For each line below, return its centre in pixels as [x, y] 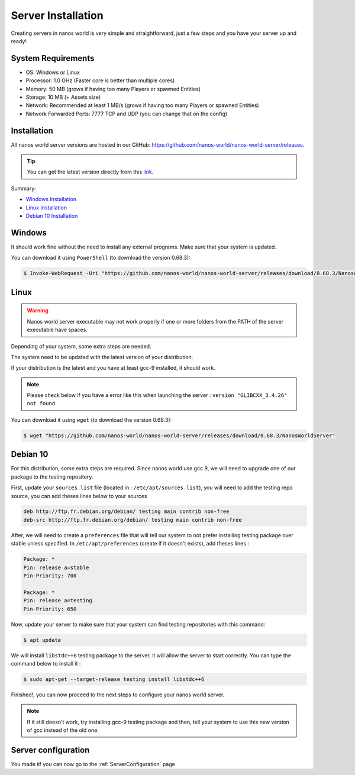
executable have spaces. [57, 330]
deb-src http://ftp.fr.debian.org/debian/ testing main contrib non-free [133, 520]
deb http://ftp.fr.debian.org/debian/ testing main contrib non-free [126, 511]
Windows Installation [51, 199]
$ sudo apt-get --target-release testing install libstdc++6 [114, 679]
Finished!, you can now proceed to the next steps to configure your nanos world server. [118, 695]
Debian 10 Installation [52, 216]
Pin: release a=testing [58, 601]
